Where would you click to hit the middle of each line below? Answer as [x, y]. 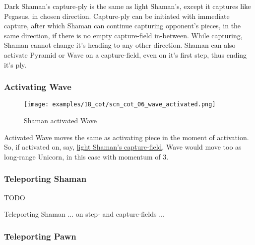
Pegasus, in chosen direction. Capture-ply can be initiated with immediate [117, 16]
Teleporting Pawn [40, 236]
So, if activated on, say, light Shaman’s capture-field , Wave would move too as [123, 147]
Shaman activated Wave [60, 121]
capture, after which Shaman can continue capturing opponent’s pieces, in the [123, 26]
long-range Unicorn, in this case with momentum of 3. [86, 156]
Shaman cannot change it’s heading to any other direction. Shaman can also [120, 45]
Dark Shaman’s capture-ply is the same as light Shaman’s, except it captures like [127, 6]
